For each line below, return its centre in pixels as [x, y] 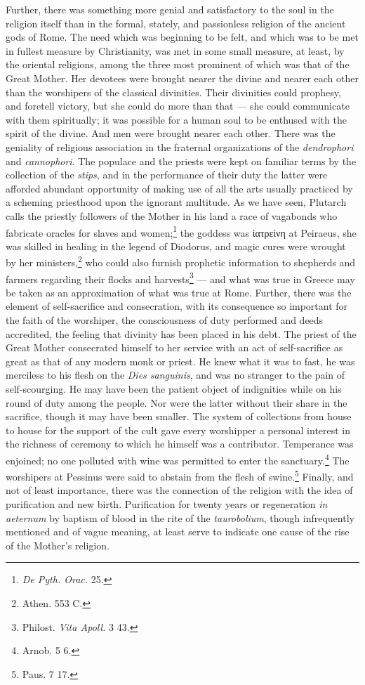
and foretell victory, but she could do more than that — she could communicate [178, 106]
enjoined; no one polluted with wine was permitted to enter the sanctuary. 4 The [178, 459]
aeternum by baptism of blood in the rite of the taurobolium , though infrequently [180, 517]
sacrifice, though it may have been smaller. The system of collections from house [179, 416]
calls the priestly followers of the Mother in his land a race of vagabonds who [172, 215]
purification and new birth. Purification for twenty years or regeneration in [167, 504]
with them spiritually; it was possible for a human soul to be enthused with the [176, 119]
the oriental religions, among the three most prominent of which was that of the [178, 64]
